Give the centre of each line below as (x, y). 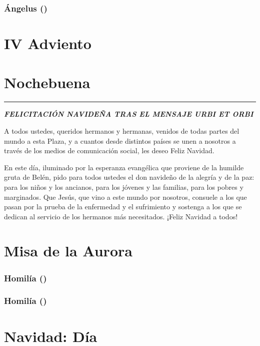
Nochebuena (47, 82)
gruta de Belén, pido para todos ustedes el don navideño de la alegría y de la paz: (129, 177)
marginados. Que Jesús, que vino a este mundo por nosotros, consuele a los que (125, 197)
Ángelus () (26, 8)
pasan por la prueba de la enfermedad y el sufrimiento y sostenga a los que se (123, 207)
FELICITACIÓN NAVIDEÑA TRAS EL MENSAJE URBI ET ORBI (129, 114)
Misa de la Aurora (68, 251)
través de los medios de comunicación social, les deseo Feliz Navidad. (109, 150)
